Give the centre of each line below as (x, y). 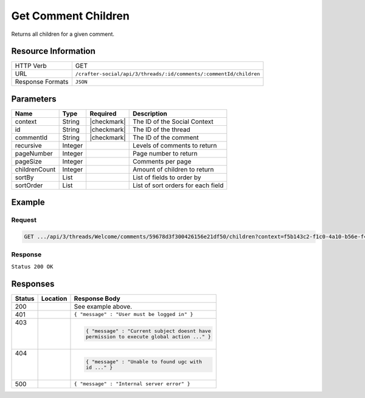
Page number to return (165, 153)
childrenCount (35, 169)
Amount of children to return (173, 169)
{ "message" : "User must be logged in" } (134, 314)
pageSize (28, 161)
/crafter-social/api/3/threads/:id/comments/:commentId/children (168, 74)
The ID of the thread (162, 129)
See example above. (103, 306)
